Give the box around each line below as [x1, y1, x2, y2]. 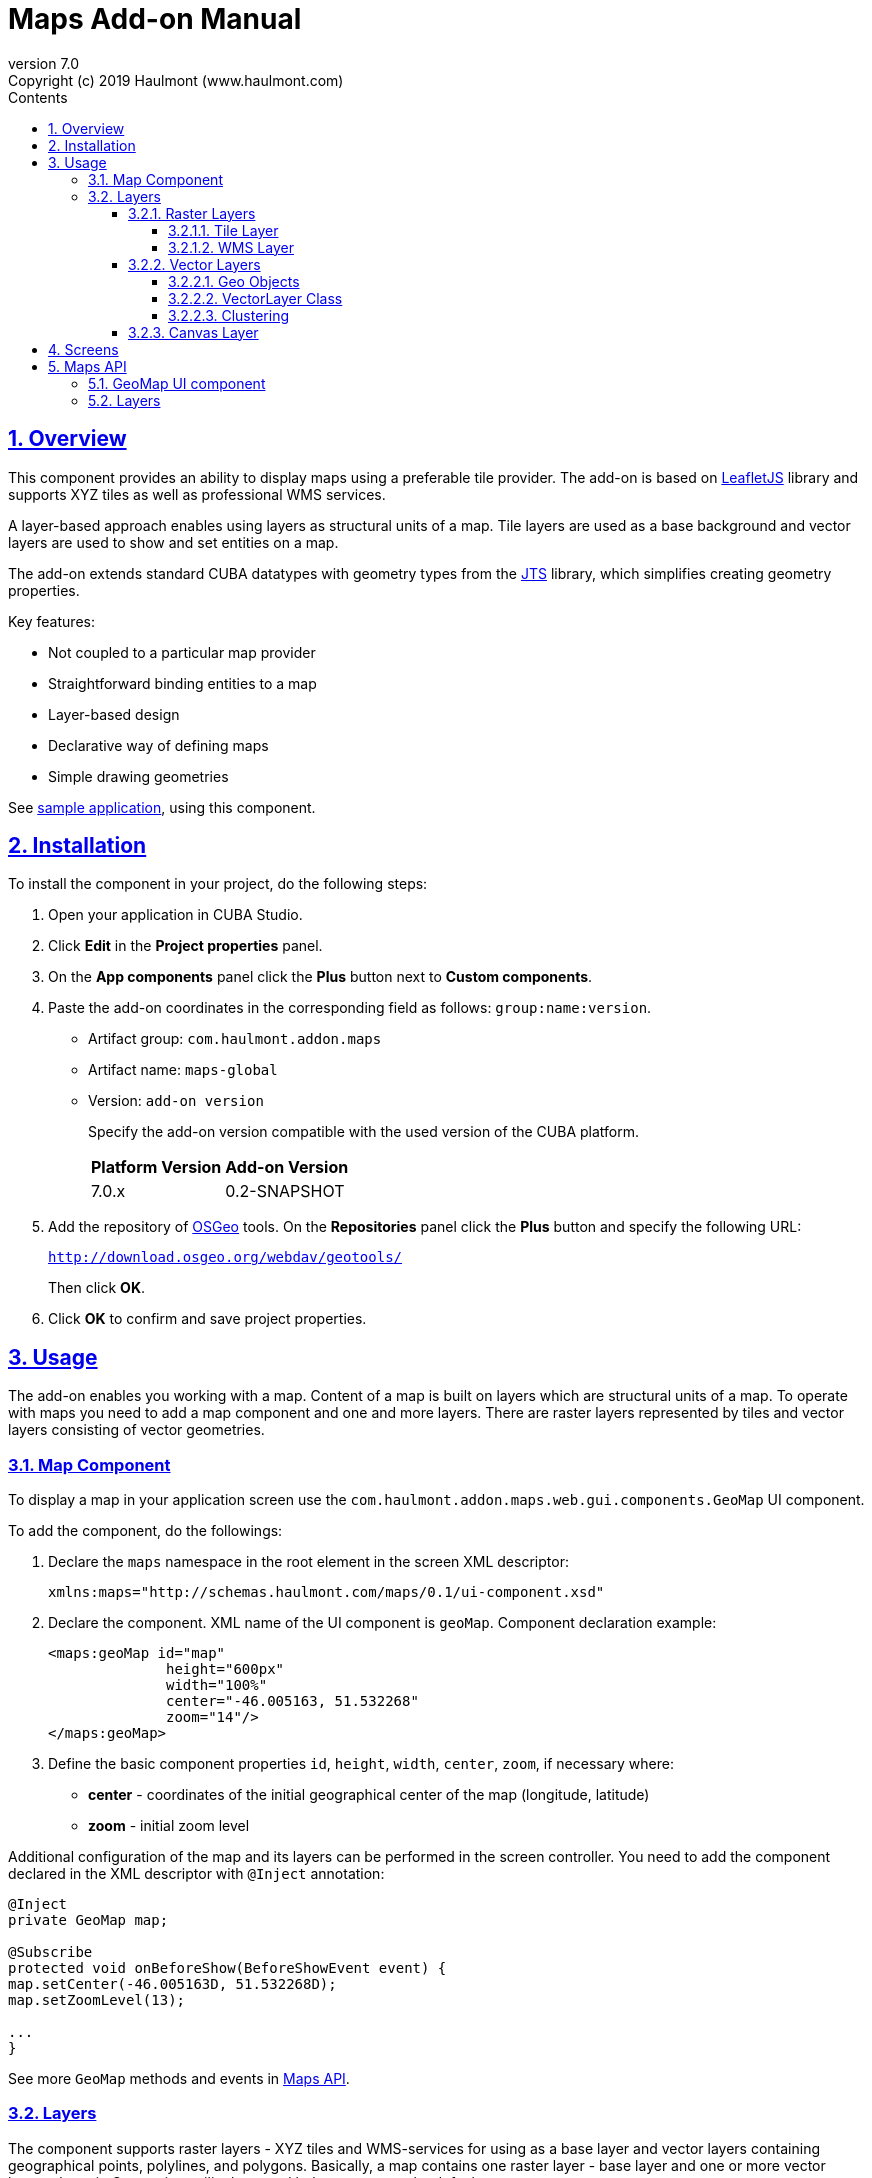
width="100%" [166, 1677, 268, 1694]
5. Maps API [48, 357, 127, 375]
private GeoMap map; [8, 1912, 169, 1929]
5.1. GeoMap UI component [88, 374, 266, 392]
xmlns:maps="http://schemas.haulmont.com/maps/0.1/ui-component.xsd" [48, 1584, 605, 1601]
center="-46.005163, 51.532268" [166, 1693, 419, 1710]
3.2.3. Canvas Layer [128, 323, 259, 341]
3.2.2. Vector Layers [128, 255, 261, 273]
